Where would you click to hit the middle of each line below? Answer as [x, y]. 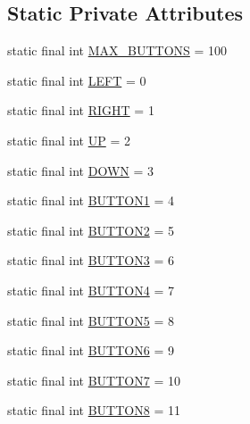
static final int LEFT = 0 [77, 80]
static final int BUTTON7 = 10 [94, 380]
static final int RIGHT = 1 [81, 110]
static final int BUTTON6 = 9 [91, 350]
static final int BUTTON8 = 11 [94, 410]
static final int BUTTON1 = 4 [91, 200]
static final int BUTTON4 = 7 [91, 290]
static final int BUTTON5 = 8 [91, 320]
